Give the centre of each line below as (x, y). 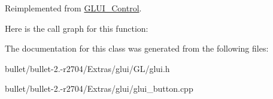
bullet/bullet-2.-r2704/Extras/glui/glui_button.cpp (99, 88)
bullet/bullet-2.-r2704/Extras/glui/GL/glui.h (87, 68)
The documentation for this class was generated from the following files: (137, 48)
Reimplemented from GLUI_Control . (73, 8)
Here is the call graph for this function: (77, 28)
